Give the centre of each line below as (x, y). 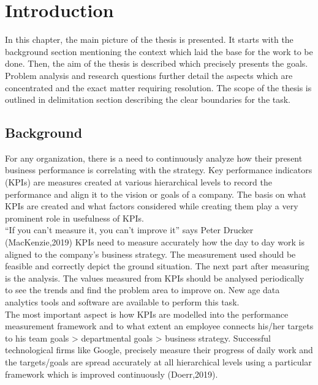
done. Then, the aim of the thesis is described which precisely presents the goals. (157, 63)
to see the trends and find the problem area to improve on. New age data (142, 290)
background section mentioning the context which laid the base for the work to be (159, 51)
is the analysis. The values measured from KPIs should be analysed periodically (155, 278)
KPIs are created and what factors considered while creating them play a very (152, 206)
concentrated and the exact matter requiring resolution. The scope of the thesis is (158, 87)
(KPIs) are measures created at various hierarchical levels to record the (139, 182)
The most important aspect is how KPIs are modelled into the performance (147, 314)
